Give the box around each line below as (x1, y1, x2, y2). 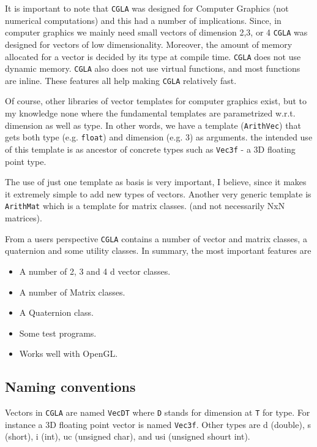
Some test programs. (19, 326, 97, 339)
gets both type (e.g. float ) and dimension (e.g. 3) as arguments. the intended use (5, 131, 313, 143)
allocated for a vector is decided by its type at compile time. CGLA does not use (5, 50, 301, 63)
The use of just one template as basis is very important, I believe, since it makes (5, 175, 307, 188)
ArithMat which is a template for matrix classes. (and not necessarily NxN (5, 199, 285, 212)
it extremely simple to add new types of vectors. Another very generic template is (5, 187, 311, 200)
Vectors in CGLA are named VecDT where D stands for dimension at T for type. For (5, 406, 310, 419)
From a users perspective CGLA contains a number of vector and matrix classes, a (5, 232, 307, 245)
